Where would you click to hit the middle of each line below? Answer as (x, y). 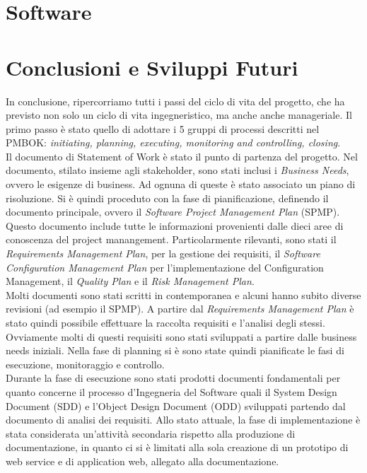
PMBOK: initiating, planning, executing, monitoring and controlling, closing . (173, 142)
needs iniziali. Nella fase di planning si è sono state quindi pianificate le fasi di (175, 350)
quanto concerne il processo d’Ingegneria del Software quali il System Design (171, 391)
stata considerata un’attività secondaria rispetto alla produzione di (151, 433)
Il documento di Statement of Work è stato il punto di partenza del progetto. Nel (182, 156)
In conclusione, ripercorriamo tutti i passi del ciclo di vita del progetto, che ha (175, 101)
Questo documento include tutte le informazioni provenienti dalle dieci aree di (175, 225)
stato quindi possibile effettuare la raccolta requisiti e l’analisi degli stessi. (165, 322)
